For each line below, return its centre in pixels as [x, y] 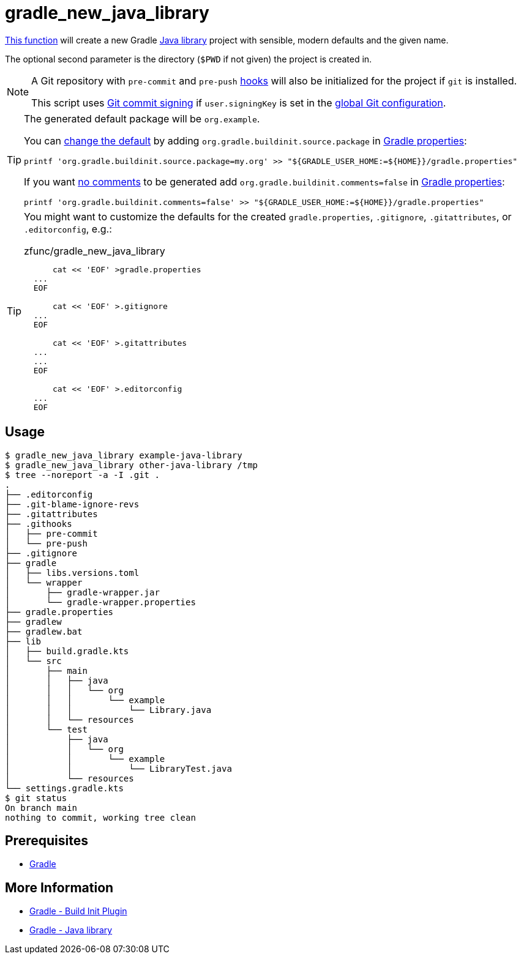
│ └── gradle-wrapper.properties [100, 602]
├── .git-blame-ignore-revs [72, 504]
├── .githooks [39, 524]
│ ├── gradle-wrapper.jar [82, 592]
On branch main [41, 808]
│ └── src [33, 661]
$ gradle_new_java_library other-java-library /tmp [132, 465]
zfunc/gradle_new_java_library [95, 251]
